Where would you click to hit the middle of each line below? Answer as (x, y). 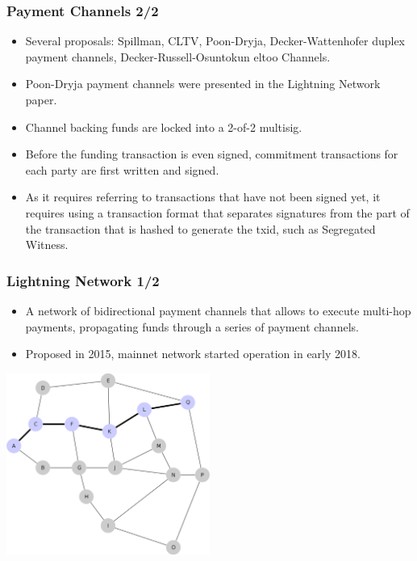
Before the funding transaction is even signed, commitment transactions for (212, 154)
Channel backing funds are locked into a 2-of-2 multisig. (164, 127)
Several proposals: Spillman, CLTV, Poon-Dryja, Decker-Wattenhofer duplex (215, 41)
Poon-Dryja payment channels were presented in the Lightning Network (203, 84)
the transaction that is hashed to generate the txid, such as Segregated (200, 228)
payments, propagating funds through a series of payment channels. (192, 326)
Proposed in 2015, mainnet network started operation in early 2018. (193, 354)
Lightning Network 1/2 (83, 280)
